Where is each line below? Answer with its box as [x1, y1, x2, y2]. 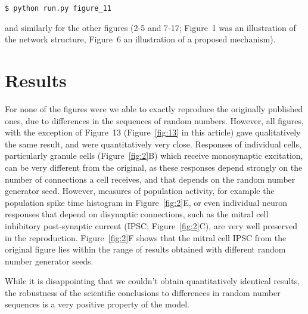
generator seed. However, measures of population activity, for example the [5, 184, 275, 197]
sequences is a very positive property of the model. [5, 298, 189, 310]
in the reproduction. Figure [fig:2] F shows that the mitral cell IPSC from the [5, 231, 287, 244]
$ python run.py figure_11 [5, 4, 111, 13]
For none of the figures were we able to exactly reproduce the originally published [5, 102, 303, 115]
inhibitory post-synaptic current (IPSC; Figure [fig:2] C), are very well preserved [5, 219, 297, 232]
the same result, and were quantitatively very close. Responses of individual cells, [5, 137, 301, 150]
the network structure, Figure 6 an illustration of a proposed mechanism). [5, 33, 276, 45]
